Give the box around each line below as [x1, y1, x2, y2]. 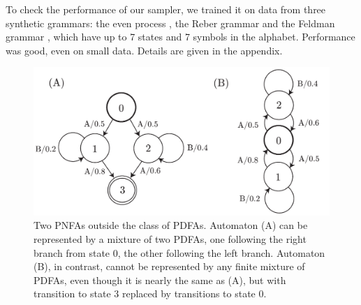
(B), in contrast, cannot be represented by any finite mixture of [34, 259, 305, 274]
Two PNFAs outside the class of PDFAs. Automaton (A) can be [34, 218, 308, 232]
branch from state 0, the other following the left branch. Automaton [34, 245, 325, 260]
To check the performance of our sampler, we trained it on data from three [6, 2, 326, 16]
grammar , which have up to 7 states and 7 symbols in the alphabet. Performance [6, 29, 355, 44]
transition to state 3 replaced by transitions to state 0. [34, 286, 267, 301]
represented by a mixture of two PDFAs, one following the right [34, 231, 307, 246]
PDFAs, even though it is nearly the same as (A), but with [34, 272, 286, 287]
